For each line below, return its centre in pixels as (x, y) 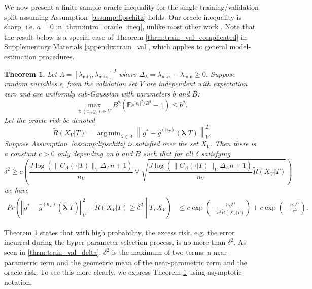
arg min (109, 133)
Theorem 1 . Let (31, 73)
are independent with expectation (197, 84)
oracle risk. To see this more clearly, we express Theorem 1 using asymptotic (123, 272)
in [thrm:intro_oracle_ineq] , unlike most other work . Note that (156, 27)
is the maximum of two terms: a (162, 252)
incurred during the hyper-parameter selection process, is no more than (115, 242)
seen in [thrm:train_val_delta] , (53, 252)
